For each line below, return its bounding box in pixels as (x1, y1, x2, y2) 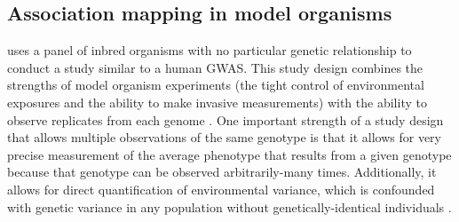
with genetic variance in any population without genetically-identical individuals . (7, 197, 452, 216)
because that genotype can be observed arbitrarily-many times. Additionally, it (7, 163, 437, 181)
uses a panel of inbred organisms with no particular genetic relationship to (7, 41, 412, 59)
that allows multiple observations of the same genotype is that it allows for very (7, 128, 441, 147)
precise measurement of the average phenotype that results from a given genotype (7, 145, 452, 163)
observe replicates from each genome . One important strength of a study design (7, 110, 444, 129)
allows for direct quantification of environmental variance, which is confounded (7, 179, 435, 198)
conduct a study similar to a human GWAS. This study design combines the (7, 58, 423, 76)
